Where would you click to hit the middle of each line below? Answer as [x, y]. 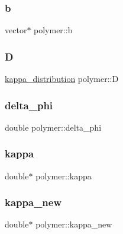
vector [16, 30]
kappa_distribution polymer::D [62, 79]
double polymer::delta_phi [53, 127]
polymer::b [53, 30]
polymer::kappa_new [74, 224]
